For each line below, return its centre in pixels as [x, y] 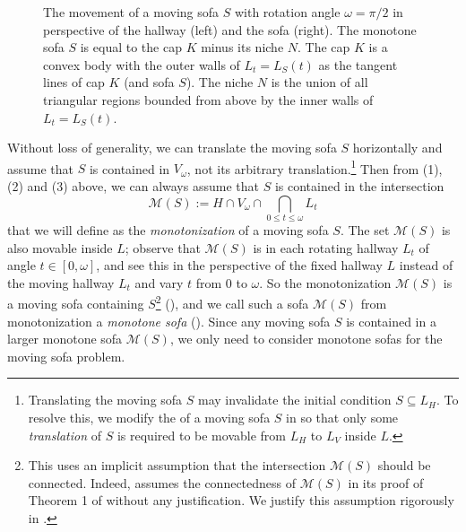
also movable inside [60, 247]
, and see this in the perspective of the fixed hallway [239, 265]
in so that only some [342, 417]
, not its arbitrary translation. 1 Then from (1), [315, 167]
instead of [426, 265]
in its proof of [386, 482]
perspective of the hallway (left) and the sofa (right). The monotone [230, 29]
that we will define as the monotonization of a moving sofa [168, 229]
